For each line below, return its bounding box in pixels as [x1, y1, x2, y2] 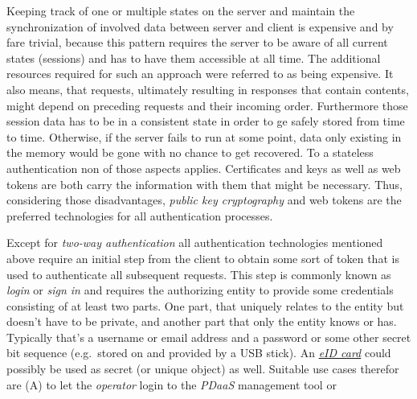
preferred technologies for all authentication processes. [6, 207, 273, 224]
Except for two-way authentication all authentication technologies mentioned [6, 234, 383, 251]
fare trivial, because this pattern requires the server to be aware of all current [6, 34, 388, 51]
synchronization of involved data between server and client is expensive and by [6, 18, 394, 35]
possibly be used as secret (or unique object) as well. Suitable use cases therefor [6, 360, 399, 377]
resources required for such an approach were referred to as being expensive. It [6, 65, 394, 82]
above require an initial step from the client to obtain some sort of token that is [6, 249, 399, 266]
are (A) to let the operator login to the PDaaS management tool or [6, 376, 337, 393]
